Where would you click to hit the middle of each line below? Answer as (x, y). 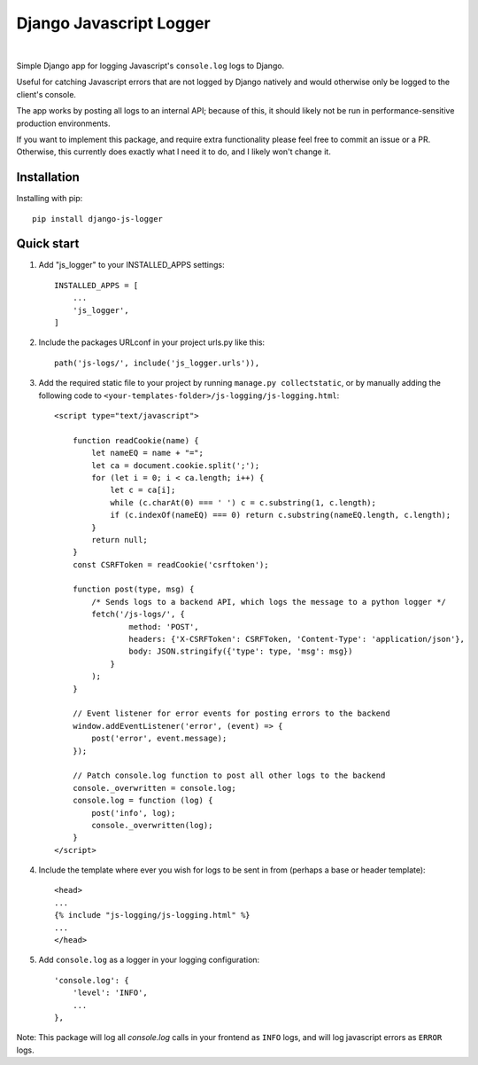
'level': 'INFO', (110, 993)
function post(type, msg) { (133, 589)
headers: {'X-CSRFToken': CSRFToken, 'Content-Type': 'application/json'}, (297, 639)
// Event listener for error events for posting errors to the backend (231, 713)
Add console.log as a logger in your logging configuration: (149, 960)
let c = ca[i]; (143, 490)
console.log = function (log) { (143, 801)
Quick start (48, 244)
